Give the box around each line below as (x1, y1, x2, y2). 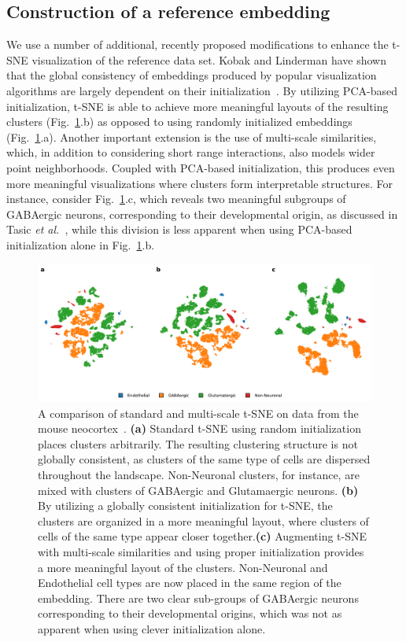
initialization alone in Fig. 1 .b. (6, 236, 155, 253)
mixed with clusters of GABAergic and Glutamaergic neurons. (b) (38, 481, 359, 498)
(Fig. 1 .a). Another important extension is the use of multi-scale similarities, (6, 128, 377, 145)
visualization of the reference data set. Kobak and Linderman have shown (31, 51, 386, 68)
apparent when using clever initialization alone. (38, 620, 266, 636)
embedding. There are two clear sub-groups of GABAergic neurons (38, 589, 359, 606)
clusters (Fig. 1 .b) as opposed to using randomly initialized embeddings (6, 113, 352, 130)
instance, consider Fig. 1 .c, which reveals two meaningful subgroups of (6, 190, 346, 207)
